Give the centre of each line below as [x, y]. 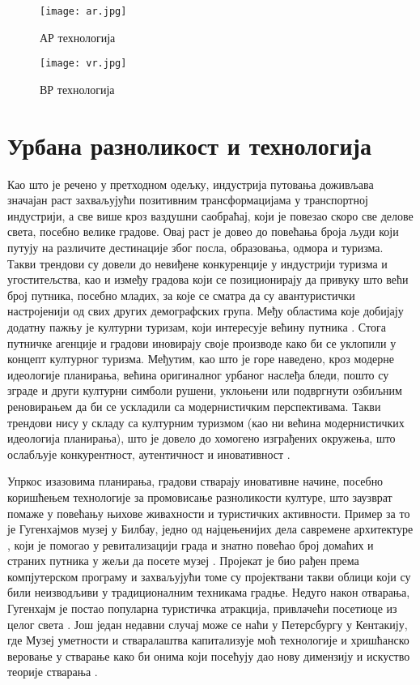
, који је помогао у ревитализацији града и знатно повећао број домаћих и [191, 544]
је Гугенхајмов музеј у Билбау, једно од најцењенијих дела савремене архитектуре [210, 529]
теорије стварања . [53, 672]
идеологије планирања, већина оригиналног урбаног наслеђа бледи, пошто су [198, 374]
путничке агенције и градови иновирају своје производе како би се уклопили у [202, 342]
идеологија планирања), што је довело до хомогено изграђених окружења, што [202, 438]
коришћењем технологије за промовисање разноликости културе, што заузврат [200, 497]
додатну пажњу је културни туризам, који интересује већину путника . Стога [197, 326]
